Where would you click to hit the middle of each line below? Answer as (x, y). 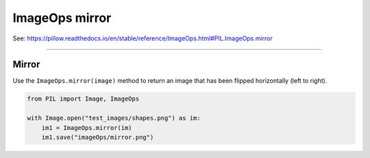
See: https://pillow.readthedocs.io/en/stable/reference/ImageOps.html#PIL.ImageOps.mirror (143, 38)
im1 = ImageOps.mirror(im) (87, 128)
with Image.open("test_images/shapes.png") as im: (114, 118)
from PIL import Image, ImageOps (83, 99)
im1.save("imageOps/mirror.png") (98, 137)
